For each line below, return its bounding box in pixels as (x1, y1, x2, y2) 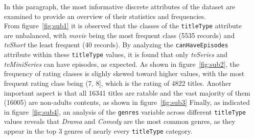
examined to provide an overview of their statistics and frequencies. (4, 11, 206, 21)
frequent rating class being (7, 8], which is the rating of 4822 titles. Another (4, 78, 231, 88)
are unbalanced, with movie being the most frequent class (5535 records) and (4, 30, 235, 40)
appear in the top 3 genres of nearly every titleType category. (4, 125, 193, 136)
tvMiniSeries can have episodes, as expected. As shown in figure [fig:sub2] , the (4, 59, 239, 69)
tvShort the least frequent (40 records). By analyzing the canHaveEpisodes (4, 40, 229, 50)
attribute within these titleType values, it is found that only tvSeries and (4, 49, 228, 60)
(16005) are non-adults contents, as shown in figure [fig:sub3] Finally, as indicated (4, 97, 250, 107)
